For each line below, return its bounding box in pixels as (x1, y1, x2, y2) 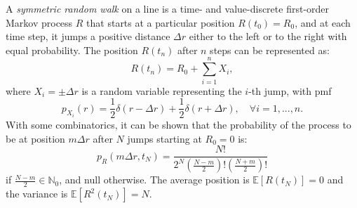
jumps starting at (127, 131, 202, 145)
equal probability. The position (6, 42, 138, 57)
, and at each (295, 15, 351, 30)
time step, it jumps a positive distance (6, 29, 170, 44)
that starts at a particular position (86, 15, 235, 30)
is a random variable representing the (81, 83, 242, 98)
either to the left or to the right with (189, 29, 347, 44)
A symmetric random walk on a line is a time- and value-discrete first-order (6, 1, 330, 15)
